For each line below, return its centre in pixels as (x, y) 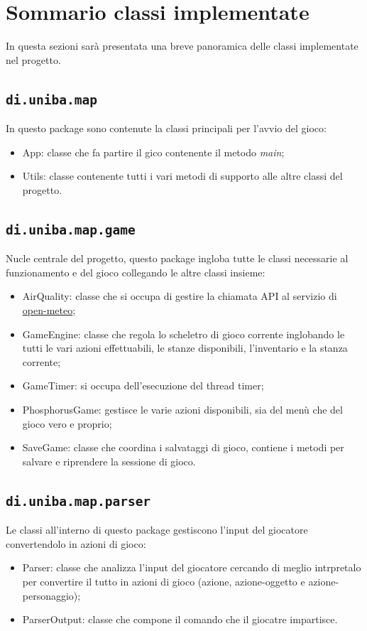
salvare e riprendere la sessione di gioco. (109, 461)
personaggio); (51, 595)
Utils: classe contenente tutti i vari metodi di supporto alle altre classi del (182, 176)
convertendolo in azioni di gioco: (76, 543)
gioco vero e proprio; (67, 423)
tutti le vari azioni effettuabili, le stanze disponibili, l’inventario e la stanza (185, 348)
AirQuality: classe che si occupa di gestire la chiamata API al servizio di (180, 296)
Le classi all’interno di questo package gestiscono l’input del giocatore (157, 530)
